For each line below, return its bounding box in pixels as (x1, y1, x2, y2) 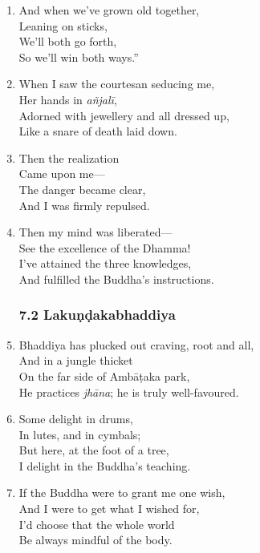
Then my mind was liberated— (18, 224, 173, 240)
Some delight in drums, (18, 410, 133, 427)
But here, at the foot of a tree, (18, 442, 169, 458)
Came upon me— (18, 165, 105, 182)
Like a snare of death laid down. (18, 123, 177, 139)
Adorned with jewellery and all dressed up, (18, 107, 230, 123)
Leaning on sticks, (18, 17, 108, 34)
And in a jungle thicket (18, 352, 133, 369)
